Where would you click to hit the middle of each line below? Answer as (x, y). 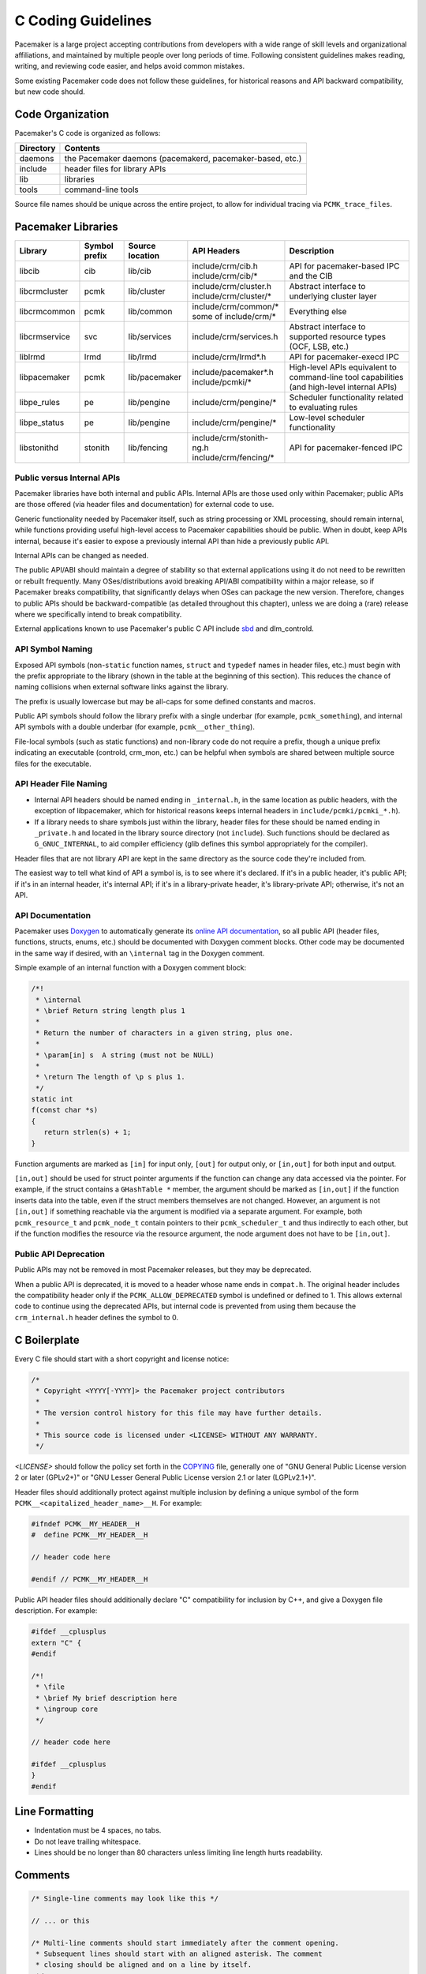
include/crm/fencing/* (233, 458)
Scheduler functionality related (346, 397)
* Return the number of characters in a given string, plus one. (164, 1033)
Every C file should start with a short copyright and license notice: (122, 1359)
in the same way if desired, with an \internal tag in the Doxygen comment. (140, 953)
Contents (82, 148)
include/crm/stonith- (230, 438)
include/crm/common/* (235, 306)
